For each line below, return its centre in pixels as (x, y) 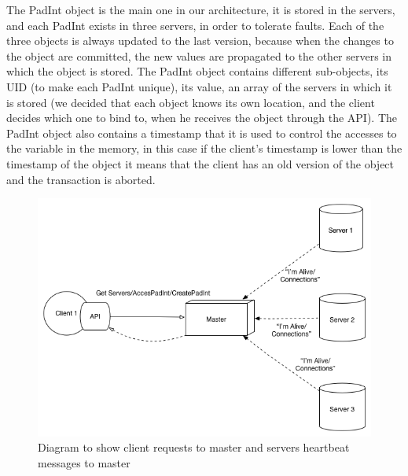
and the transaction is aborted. (81, 179)
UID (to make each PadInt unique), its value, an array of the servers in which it (199, 86)
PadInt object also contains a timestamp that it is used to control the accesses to (202, 133)
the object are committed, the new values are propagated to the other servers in (199, 55)
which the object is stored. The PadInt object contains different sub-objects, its (197, 71)
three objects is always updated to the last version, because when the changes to (200, 41)
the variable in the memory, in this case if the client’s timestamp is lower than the (204, 148)
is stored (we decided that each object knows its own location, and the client (191, 102)
